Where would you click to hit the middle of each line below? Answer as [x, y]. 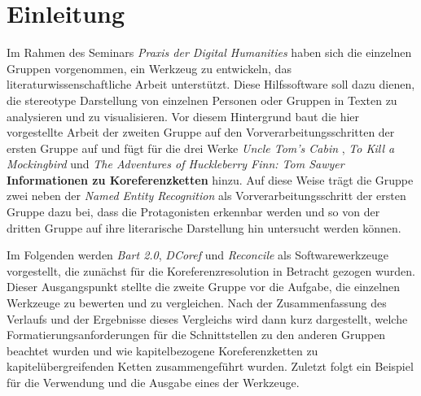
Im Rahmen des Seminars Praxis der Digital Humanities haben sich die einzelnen [209, 52]
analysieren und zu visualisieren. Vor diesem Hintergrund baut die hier [183, 116]
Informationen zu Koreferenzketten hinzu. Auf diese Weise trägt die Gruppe [210, 179]
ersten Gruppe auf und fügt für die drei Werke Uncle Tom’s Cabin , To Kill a [201, 148]
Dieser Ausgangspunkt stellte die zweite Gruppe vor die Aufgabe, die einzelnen [203, 287]
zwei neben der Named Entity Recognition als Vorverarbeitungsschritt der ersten [206, 196]
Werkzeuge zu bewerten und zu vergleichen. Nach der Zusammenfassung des [197, 303]
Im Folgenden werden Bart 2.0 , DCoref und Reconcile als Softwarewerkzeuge [197, 255]
